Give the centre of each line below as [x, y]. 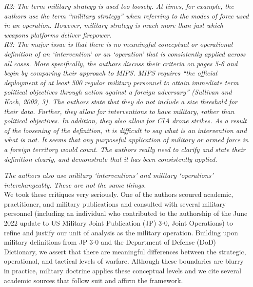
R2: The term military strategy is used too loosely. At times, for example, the [119, 6]
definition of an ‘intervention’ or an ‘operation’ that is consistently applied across [125, 53]
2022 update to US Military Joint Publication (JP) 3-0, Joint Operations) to [118, 223]
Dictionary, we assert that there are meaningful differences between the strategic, [125, 251]
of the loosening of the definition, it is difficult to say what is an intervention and [126, 130]
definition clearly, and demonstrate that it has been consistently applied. [111, 159]
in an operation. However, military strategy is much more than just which [114, 25]
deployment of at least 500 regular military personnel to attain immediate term [121, 82]
